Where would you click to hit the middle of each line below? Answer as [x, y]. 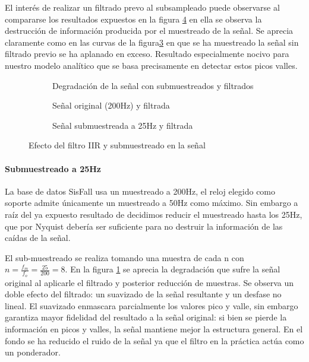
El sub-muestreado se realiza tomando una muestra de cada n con [124, 257]
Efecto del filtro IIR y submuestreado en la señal [117, 145]
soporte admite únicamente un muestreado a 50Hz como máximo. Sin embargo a [152, 203]
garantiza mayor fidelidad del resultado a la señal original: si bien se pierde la [146, 317]
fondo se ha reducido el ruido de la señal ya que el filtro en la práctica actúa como [154, 340]
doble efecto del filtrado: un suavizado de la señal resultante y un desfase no [143, 294]
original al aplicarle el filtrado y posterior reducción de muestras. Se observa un [149, 282]
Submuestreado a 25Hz [53, 168]
